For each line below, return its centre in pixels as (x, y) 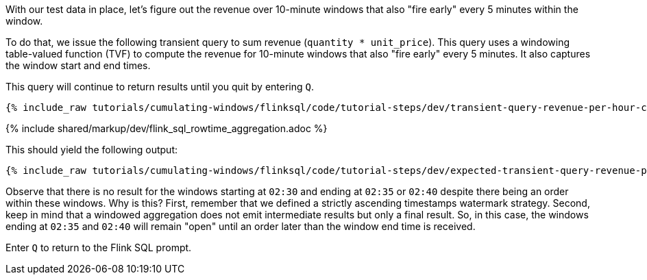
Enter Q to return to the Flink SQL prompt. (99, 247)
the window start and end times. (78, 65)
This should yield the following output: (92, 150)
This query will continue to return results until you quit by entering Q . (160, 87)
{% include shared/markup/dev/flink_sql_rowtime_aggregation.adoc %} (167, 128)
